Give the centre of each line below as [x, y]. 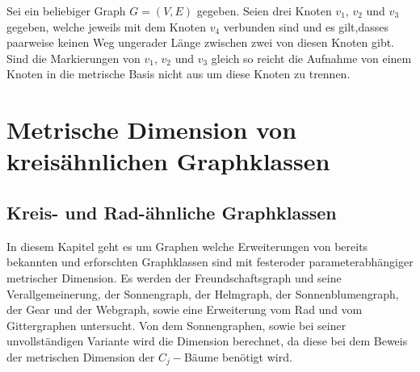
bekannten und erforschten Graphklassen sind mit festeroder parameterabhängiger [210, 262]
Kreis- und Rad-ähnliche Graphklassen [172, 212]
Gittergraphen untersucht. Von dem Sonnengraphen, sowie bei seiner [176, 325]
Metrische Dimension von [152, 130]
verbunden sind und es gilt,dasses [306, 26]
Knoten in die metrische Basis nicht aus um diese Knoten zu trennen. [178, 74]
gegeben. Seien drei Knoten [264, 10]
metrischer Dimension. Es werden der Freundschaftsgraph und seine [174, 277]
